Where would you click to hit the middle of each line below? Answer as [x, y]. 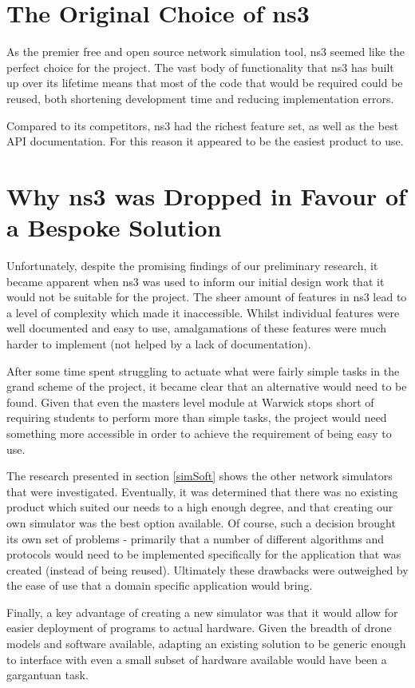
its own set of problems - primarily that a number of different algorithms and [196, 538]
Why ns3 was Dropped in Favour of [206, 195]
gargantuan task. [47, 675]
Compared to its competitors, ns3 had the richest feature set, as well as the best [203, 125]
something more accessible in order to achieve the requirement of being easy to [199, 433]
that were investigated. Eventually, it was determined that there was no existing [202, 491]
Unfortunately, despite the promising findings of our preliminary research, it [192, 265]
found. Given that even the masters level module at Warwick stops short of [190, 402]
